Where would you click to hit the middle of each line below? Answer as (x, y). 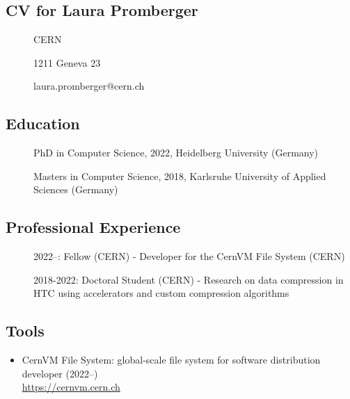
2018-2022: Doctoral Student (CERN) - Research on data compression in (189, 279)
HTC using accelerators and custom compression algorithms (161, 293)
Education (43, 123)
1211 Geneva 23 (67, 62)
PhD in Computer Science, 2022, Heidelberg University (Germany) (176, 153)
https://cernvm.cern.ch (71, 387)
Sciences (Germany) (76, 189)
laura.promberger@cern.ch (89, 86)
